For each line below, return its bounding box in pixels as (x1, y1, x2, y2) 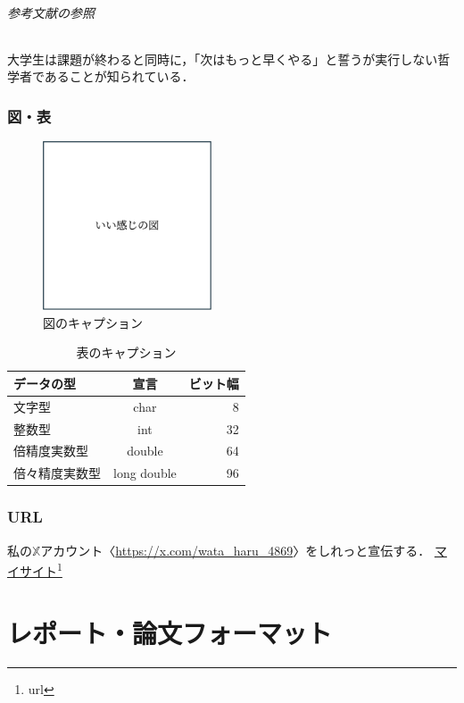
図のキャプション (43, 313, 143, 331)
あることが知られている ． (44, 67, 195, 86)
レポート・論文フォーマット (7, 614, 333, 650)
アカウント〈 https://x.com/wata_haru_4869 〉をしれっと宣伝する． (40, 540, 431, 559)
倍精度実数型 (13, 441, 88, 460)
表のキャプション (76, 343, 177, 362)
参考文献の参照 (7, 3, 95, 21)
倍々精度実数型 (13, 464, 101, 482)
